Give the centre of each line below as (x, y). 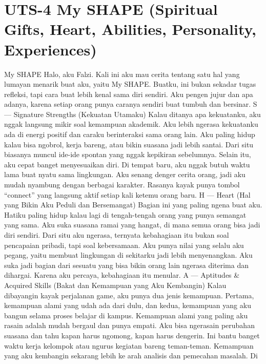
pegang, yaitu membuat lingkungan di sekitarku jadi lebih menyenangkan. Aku (128, 255)
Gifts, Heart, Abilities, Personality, (130, 29)
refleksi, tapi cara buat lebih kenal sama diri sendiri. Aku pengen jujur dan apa (129, 94)
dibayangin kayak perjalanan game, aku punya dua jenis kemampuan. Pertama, (129, 295)
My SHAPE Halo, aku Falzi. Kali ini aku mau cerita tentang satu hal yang (122, 74)
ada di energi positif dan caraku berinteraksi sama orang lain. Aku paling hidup (130, 134)
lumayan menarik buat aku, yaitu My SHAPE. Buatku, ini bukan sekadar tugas (130, 84)
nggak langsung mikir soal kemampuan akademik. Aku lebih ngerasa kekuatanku (131, 124)
